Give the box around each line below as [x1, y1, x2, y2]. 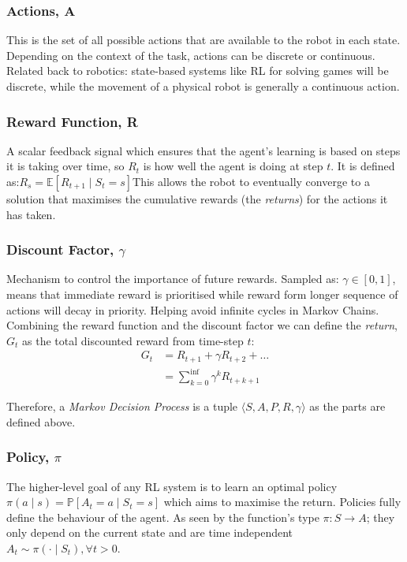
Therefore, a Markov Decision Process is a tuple [6, 398, 238, 415]
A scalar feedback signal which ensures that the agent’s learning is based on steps [6, 142, 401, 158]
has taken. [6, 206, 56, 222]
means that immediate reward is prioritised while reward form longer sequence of [6, 286, 398, 302]
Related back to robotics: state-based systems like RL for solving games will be [6, 62, 389, 79]
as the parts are [309, 398, 386, 415]
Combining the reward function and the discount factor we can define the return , [6, 317, 398, 333]
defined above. [6, 413, 76, 430]
